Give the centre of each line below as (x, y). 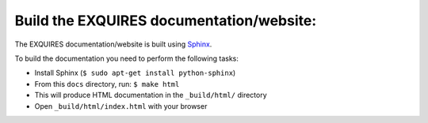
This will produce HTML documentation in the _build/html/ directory (151, 95)
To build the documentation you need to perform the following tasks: (127, 58)
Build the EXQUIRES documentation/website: (166, 20)
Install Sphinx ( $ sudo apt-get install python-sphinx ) (135, 73)
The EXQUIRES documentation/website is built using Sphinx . (113, 44)
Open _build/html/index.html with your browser (121, 106)
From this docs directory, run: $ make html (107, 84)
